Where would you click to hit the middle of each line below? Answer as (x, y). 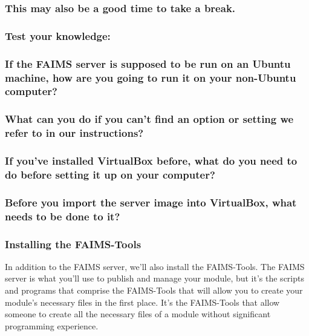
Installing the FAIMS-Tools (73, 244)
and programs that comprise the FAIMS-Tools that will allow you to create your (154, 290)
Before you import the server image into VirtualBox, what (151, 202)
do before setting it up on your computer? (110, 174)
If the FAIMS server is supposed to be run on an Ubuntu (148, 63)
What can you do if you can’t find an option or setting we (149, 119)
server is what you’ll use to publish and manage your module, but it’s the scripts (154, 278)
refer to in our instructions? (74, 133)
